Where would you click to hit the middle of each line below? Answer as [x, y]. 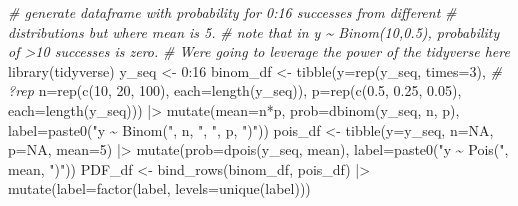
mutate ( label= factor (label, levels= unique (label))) [159, 188]
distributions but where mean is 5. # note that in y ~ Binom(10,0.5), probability [254, 31]
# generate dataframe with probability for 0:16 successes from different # [232, 12]
